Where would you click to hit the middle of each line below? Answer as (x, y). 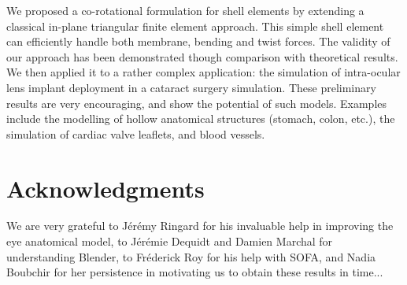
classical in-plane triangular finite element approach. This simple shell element (195, 26)
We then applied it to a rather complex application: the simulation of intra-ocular (203, 72)
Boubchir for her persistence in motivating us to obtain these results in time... (195, 272)
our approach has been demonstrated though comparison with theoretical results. (202, 56)
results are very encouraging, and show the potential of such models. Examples (197, 103)
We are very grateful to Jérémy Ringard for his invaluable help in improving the (200, 226)
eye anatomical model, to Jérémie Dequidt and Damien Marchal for (170, 241)
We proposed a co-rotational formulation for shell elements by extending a (185, 10)
